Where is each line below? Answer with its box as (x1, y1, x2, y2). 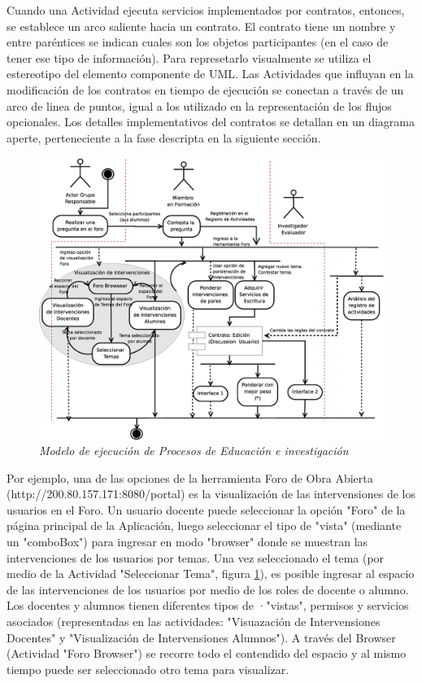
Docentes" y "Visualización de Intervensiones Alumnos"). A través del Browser (7, 628, 396, 646)
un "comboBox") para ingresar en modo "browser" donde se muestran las (7, 533, 368, 550)
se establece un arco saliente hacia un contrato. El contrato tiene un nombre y (7, 17, 396, 34)
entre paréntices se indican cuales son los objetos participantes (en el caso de (7, 33, 389, 50)
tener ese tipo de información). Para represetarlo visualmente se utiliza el (7, 49, 372, 66)
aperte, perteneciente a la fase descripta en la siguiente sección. (7, 129, 321, 146)
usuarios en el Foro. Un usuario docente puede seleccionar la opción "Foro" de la (7, 501, 406, 518)
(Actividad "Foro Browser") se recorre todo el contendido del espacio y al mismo (7, 645, 407, 662)
